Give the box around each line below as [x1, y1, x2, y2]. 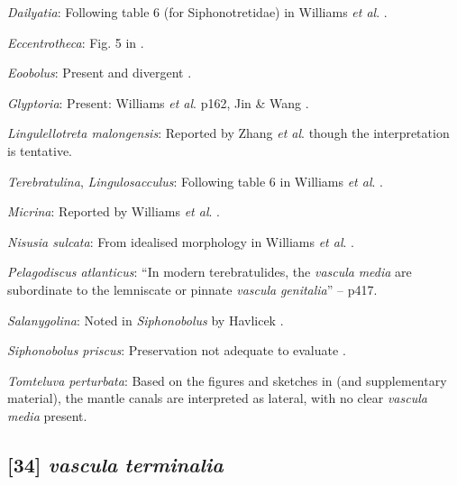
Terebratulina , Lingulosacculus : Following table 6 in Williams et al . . [7, 171, 383, 190]
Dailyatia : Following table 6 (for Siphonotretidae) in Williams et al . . [7, 3, 388, 21]
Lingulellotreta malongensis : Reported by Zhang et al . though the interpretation [7, 124, 450, 142]
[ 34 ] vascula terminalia [7, 450, 224, 478]
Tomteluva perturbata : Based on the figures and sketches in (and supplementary [7, 371, 447, 389]
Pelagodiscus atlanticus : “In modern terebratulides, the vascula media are [7, 262, 412, 281]
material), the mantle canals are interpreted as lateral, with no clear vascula [7, 389, 427, 407]
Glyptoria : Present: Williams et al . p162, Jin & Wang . [7, 93, 309, 112]
